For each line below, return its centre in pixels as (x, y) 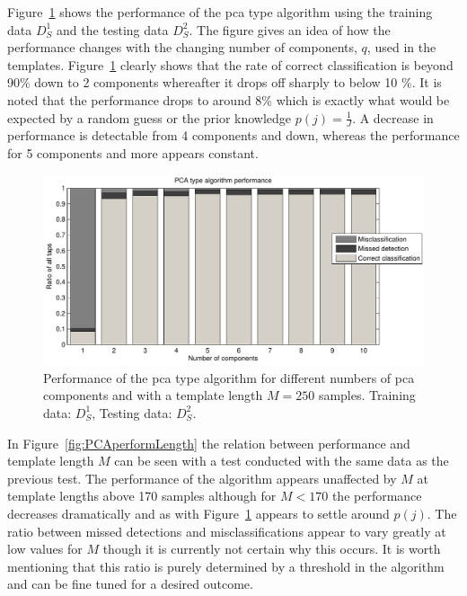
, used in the (401, 47)
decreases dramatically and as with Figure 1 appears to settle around (198, 513)
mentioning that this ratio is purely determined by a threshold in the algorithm (226, 566)
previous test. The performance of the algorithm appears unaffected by (202, 478)
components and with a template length (153, 395)
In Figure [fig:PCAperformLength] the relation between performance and (209, 443)
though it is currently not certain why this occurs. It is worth (272, 549)
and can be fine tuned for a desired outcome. (130, 584)
